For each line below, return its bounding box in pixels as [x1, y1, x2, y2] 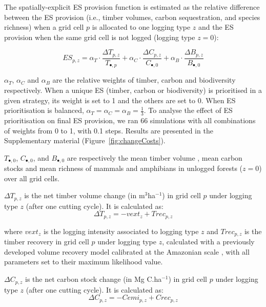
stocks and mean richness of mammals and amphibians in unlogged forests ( [4, 163, 243, 174]
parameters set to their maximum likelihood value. [4, 256, 163, 267]
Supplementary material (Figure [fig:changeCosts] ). [4, 135, 166, 146]
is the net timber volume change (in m [24, 190, 145, 201]
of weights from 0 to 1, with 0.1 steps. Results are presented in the [4, 125, 213, 136]
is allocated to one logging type [92, 22, 191, 32]
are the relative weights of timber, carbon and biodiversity [52, 74, 236, 85]
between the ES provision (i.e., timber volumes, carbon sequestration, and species [4, 11, 260, 22]
